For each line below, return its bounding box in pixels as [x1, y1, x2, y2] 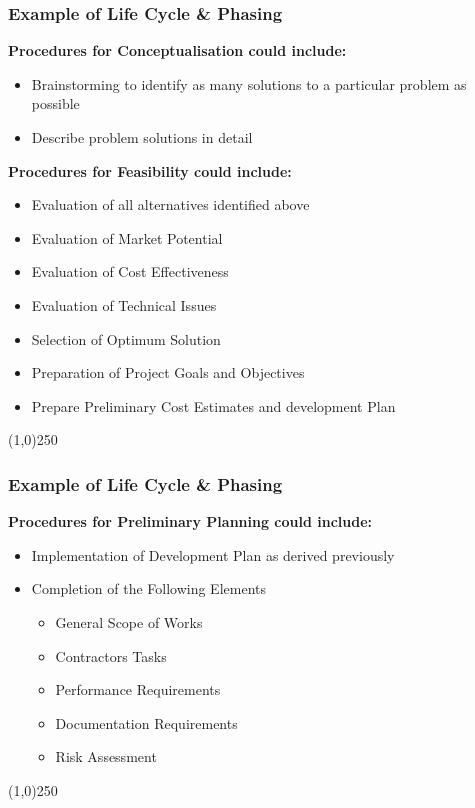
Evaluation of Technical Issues [31, 294, 217, 315]
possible [31, 93, 80, 114]
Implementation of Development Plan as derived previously [31, 544, 395, 565]
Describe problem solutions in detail [31, 127, 253, 147]
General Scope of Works [55, 611, 203, 632]
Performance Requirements [55, 679, 221, 700]
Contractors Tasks [55, 645, 167, 666]
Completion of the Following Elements [31, 578, 266, 599]
